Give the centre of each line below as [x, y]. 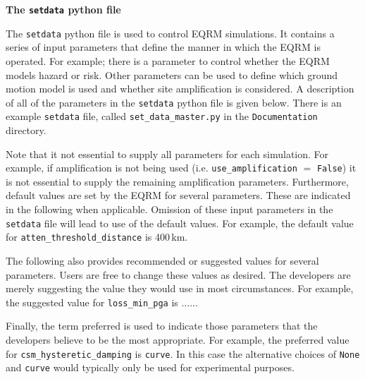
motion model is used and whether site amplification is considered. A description [180, 89]
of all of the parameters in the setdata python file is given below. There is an [174, 102]
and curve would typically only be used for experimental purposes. [150, 367]
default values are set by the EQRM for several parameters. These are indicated [178, 195]
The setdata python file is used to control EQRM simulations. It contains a [170, 33]
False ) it [336, 168]
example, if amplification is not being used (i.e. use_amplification [151, 168]
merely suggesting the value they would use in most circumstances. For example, [180, 288]
